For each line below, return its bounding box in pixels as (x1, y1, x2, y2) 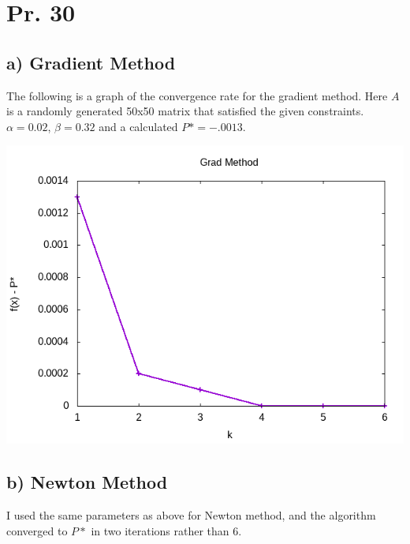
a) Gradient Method (6, 50, 176, 74)
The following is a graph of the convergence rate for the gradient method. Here (6, 87, 388, 103)
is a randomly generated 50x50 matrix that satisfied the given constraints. (6, 103, 364, 119)
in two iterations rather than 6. (91, 522, 242, 538)
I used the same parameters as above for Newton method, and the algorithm (6, 507, 376, 523)
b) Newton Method (6, 470, 168, 494)
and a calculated (99, 118, 178, 134)
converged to (6, 522, 68, 538)
